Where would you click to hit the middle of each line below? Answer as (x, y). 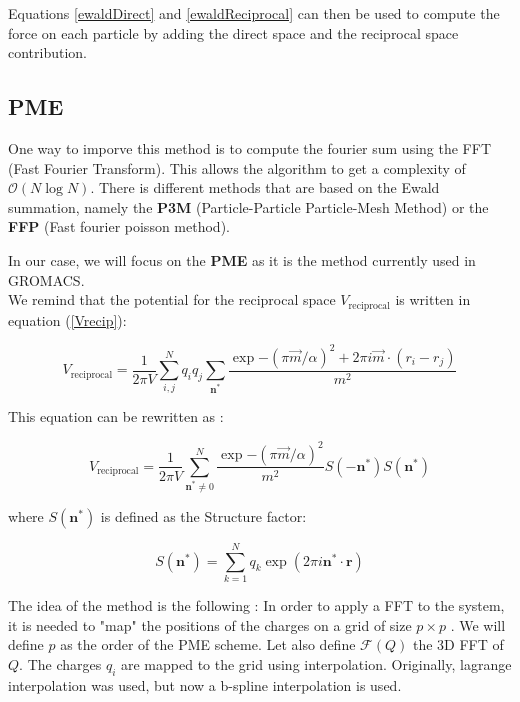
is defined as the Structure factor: (203, 515)
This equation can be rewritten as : (116, 416)
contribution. (48, 52)
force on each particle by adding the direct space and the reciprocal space (233, 32)
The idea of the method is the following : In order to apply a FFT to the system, (256, 604)
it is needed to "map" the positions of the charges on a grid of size (210, 624)
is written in (433, 299)
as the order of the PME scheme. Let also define (208, 644)
